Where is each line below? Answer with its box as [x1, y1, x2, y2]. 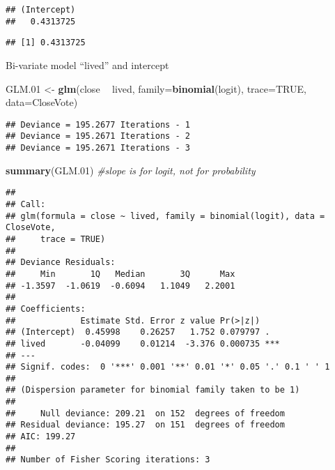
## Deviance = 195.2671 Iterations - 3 [6, 143, 190, 153]
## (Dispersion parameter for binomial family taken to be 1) [6, 385, 300, 395]
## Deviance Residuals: [6, 257, 116, 268]
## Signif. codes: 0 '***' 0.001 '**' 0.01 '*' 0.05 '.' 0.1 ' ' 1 [6, 362, 330, 372]
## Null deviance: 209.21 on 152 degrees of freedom [6, 408, 285, 418]
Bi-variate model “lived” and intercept [6, 57, 169, 72]
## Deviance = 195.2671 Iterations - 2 [6, 131, 190, 142]
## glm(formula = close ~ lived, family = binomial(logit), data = [6, 211, 325, 221]
